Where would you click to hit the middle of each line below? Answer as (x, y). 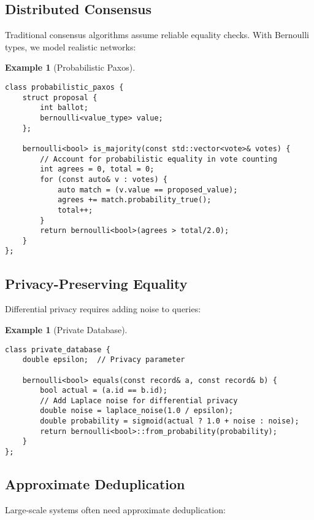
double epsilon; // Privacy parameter (104, 360)
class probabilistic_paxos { (64, 87)
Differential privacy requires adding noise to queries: (103, 309)
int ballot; (64, 108)
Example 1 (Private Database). (66, 329)
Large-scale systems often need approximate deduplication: (115, 509)
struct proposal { (60, 97)
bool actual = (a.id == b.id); (104, 391)
